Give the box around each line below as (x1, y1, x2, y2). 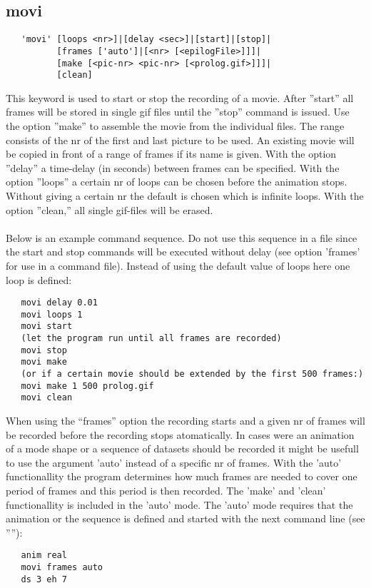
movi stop (21, 345, 67, 355)
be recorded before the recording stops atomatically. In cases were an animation (6, 427, 355, 442)
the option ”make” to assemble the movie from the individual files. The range (6, 118, 345, 133)
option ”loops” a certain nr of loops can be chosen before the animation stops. (6, 174, 347, 189)
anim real (21, 550, 67, 561)
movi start (21, 321, 73, 332)
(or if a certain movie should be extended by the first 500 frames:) (21, 369, 364, 380)
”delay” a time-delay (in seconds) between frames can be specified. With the (6, 160, 340, 175)
